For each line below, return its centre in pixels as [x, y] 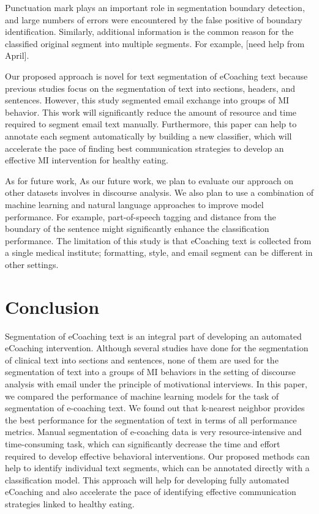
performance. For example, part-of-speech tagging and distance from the [141, 216]
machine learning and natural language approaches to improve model [134, 204]
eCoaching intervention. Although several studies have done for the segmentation [157, 348]
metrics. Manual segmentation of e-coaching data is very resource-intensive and [153, 432]
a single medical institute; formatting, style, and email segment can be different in [159, 252]
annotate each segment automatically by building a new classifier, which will [148, 136]
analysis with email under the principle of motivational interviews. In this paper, [156, 383]
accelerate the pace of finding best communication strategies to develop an [144, 148]
